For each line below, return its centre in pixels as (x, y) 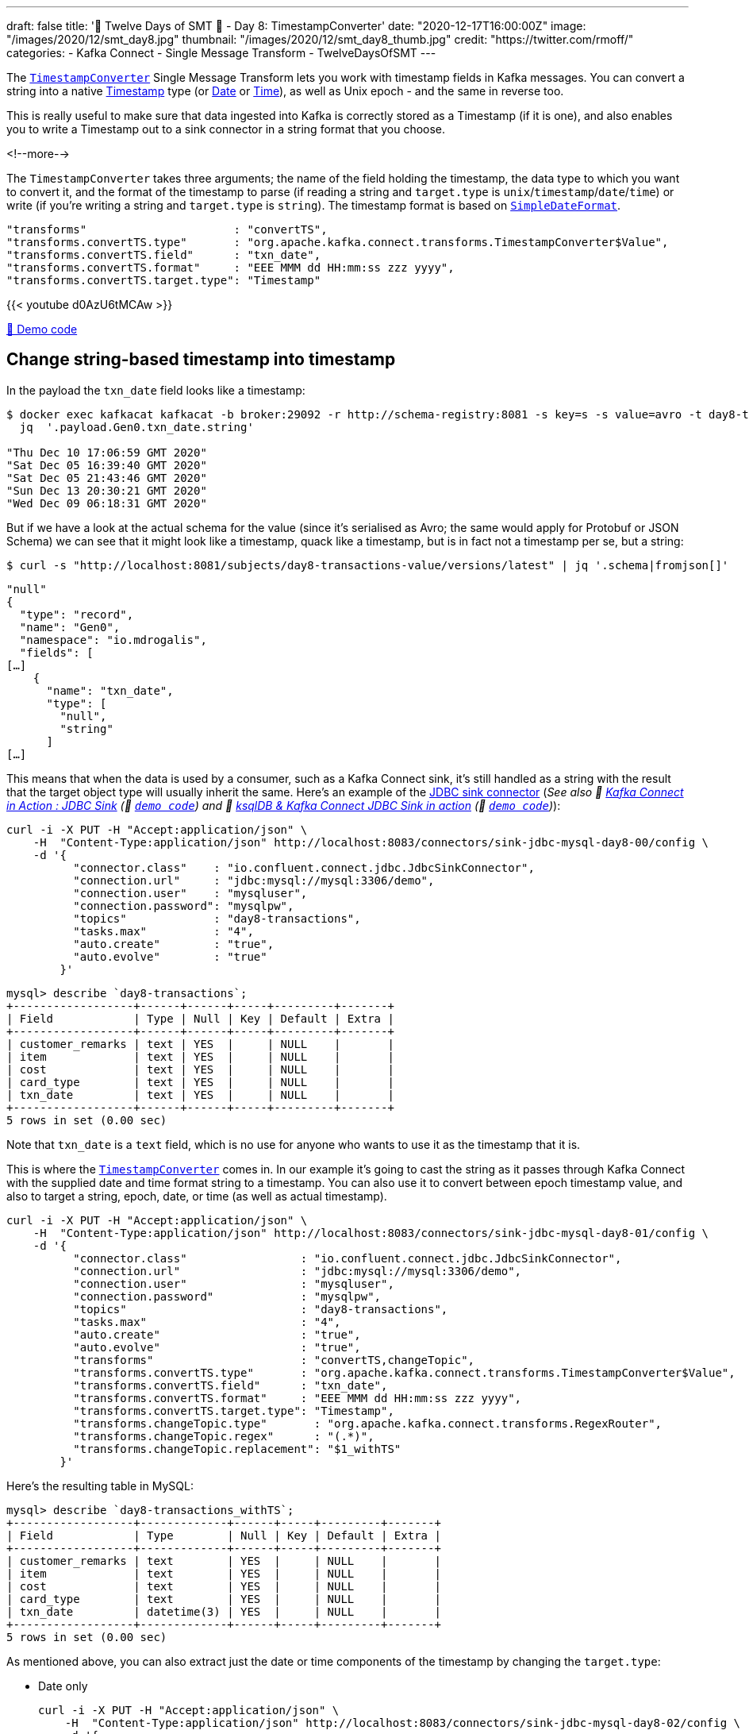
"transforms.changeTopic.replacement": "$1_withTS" (237, 1449)
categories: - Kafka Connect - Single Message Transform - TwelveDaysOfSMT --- (221, 53)
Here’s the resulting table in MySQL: (100, 1485)
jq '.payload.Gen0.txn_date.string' (136, 427)
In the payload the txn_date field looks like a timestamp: (156, 390)
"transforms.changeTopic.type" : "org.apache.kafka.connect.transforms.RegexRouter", (368, 1423)
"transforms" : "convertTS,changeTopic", (274, 1360)
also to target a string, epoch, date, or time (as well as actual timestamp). (197, 1196)
